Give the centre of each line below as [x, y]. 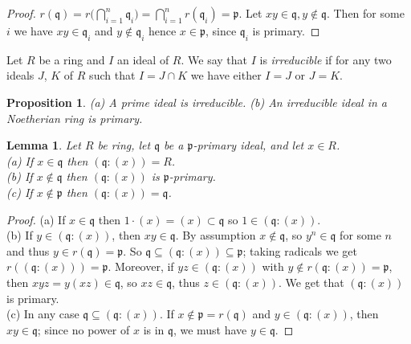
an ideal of [143, 59]
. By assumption [216, 235]
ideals [20, 75]
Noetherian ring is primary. [75, 118]
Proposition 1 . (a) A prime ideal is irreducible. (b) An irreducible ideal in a [197, 102]
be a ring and [72, 59]
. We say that [214, 59]
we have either [226, 75]
